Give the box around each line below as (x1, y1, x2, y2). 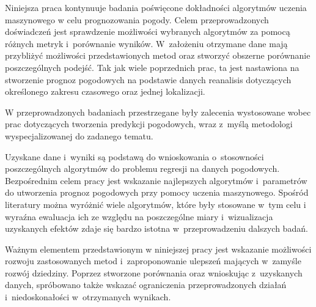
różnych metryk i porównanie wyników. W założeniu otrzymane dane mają (5, 37, 288, 50)
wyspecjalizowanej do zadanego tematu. (5, 129, 153, 142)
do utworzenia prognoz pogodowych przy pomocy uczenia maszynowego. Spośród (5, 186, 309, 199)
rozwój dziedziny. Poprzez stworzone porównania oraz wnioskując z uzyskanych (5, 266, 303, 279)
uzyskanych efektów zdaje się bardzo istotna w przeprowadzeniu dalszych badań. (5, 222, 308, 235)
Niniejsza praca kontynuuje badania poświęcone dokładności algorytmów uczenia (5, 1, 307, 13)
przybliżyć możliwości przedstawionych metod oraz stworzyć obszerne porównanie (5, 49, 310, 62)
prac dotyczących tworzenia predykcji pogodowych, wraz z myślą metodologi (5, 117, 293, 130)
